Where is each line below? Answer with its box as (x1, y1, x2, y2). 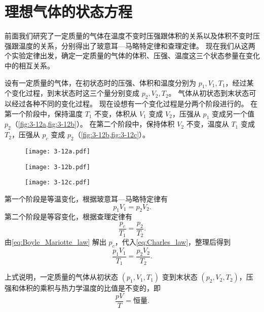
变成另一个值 (211, 108, 254, 119)
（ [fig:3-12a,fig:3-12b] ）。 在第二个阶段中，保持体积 (11, 119, 175, 129)
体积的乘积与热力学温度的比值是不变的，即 (18, 283, 161, 293)
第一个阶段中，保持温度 (5, 108, 83, 119)
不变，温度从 (186, 119, 229, 129)
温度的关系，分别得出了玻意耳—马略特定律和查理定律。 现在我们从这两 (18, 40, 255, 51)
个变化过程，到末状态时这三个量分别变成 (5, 88, 139, 98)
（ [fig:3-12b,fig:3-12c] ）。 (73, 129, 150, 140)
